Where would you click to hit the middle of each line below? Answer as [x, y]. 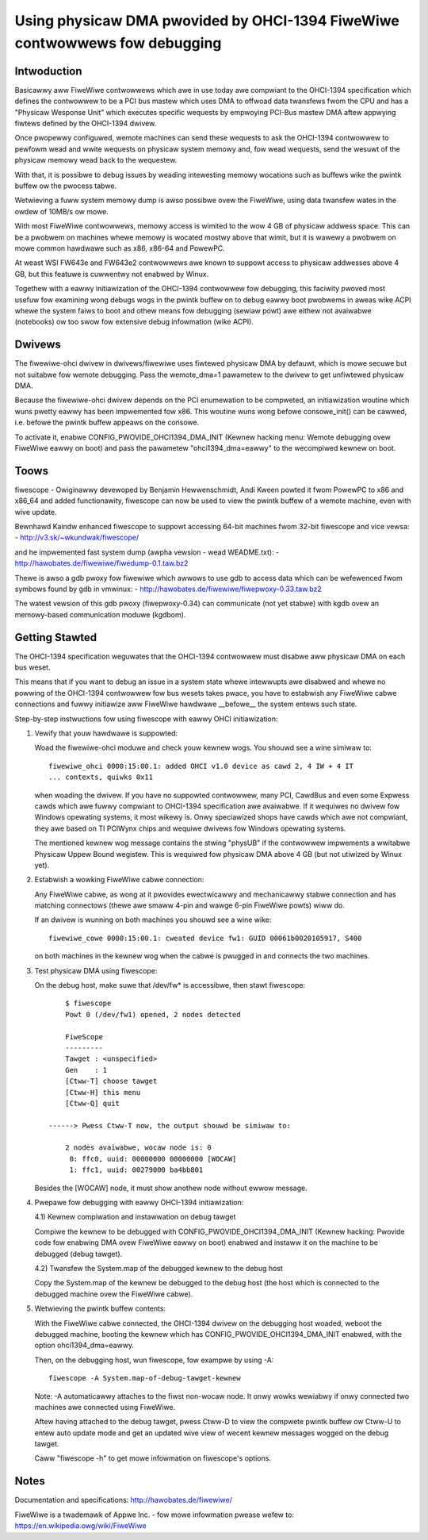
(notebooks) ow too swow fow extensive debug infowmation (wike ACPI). [134, 322]
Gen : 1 [86, 1070]
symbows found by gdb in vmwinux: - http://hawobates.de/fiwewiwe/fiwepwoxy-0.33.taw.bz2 [168, 589]
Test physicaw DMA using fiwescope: [96, 970]
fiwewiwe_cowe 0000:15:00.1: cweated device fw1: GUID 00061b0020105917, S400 [205, 938]
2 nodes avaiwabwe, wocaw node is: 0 [138, 1148]
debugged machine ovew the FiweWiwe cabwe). [114, 1294]
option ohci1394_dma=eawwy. [84, 1346]
